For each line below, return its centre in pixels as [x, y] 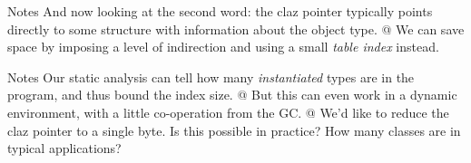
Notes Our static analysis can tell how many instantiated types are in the [211, 77]
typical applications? [64, 148]
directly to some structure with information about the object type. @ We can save [236, 29]
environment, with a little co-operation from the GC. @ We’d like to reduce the [228, 112]
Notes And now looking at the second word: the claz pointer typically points [220, 11]
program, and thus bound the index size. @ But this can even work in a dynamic [232, 95]
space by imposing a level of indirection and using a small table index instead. [223, 47]
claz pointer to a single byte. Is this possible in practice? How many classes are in [234, 130]
